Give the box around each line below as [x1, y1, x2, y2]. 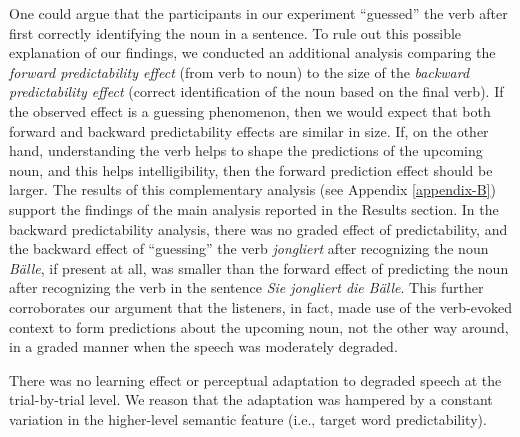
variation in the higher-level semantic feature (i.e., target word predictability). [9, 408, 487, 429]
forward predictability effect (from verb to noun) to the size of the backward [9, 61, 470, 82]
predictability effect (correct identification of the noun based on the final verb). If [9, 81, 504, 102]
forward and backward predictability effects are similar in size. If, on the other [9, 120, 489, 141]
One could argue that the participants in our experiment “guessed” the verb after [9, 3, 508, 23]
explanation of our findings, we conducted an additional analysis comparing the [9, 42, 496, 63]
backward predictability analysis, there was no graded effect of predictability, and [9, 218, 508, 239]
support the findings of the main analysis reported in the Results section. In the [9, 198, 499, 219]
